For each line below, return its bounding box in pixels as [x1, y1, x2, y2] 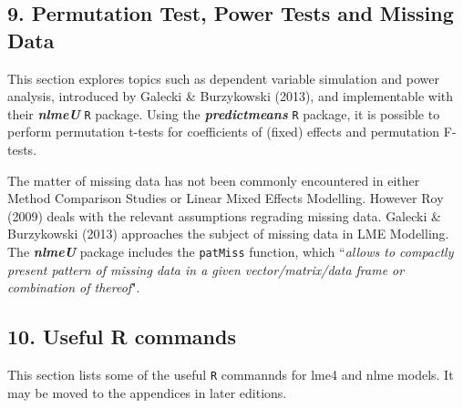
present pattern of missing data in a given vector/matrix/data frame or [7, 260, 405, 279]
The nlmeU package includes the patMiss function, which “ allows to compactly [7, 242, 454, 260]
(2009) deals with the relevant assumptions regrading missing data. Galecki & [7, 206, 441, 225]
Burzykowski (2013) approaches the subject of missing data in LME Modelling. [7, 224, 449, 243]
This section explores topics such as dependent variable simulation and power [7, 68, 439, 87]
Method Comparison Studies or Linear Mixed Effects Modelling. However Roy [7, 189, 444, 208]
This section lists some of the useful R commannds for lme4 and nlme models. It [7, 365, 454, 384]
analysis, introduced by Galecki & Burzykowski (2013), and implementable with [7, 87, 454, 106]
